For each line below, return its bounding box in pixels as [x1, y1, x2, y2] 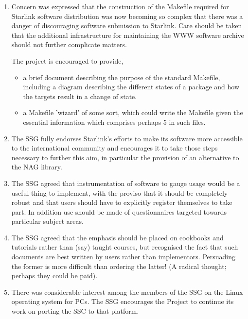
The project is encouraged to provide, [11, 55, 124, 66]
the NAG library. [11, 162, 62, 172]
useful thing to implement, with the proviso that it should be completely [11, 187, 228, 198]
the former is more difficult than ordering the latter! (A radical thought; [11, 261, 227, 271]
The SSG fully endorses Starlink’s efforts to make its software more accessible [11, 133, 243, 143]
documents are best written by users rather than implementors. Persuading [11, 252, 236, 262]
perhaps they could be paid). [11, 270, 98, 281]
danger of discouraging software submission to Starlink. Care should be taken [11, 20, 242, 31]
